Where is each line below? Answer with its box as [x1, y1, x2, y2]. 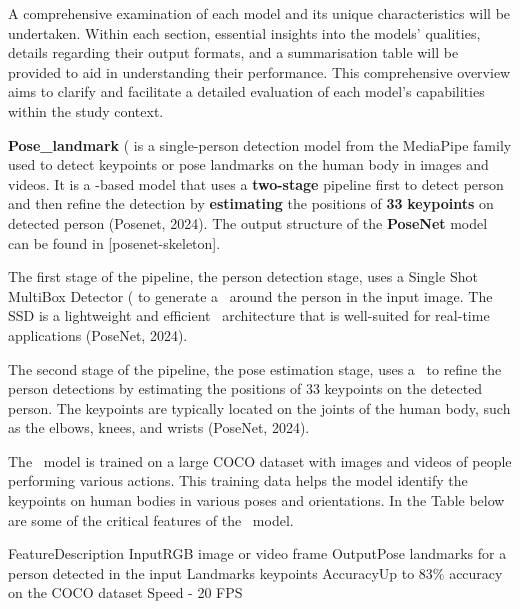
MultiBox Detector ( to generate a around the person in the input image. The [8, 285, 493, 306]
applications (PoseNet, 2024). [8, 324, 188, 345]
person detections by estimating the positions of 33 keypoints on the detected [8, 378, 483, 399]
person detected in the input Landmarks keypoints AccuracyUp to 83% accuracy [8, 562, 503, 583]
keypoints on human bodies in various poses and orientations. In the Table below [8, 490, 505, 511]
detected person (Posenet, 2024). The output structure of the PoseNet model [8, 212, 488, 233]
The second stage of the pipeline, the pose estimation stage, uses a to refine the [8, 358, 502, 379]
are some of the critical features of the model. [8, 509, 294, 530]
